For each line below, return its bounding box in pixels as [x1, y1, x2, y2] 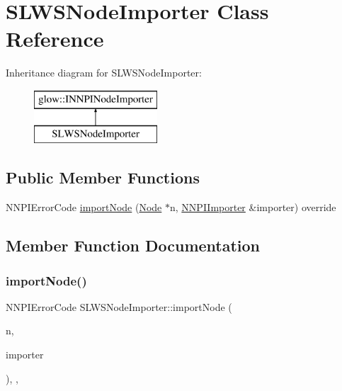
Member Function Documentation [6, 234, 261, 256]
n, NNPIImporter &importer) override [170, 200, 336, 215]
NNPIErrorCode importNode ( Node [6, 200, 162, 215]
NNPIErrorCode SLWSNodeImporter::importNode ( [6, 299, 232, 314]
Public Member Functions [6, 166, 200, 188]
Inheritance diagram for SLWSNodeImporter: [6, 65, 202, 80]
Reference [6, 24, 104, 53]
